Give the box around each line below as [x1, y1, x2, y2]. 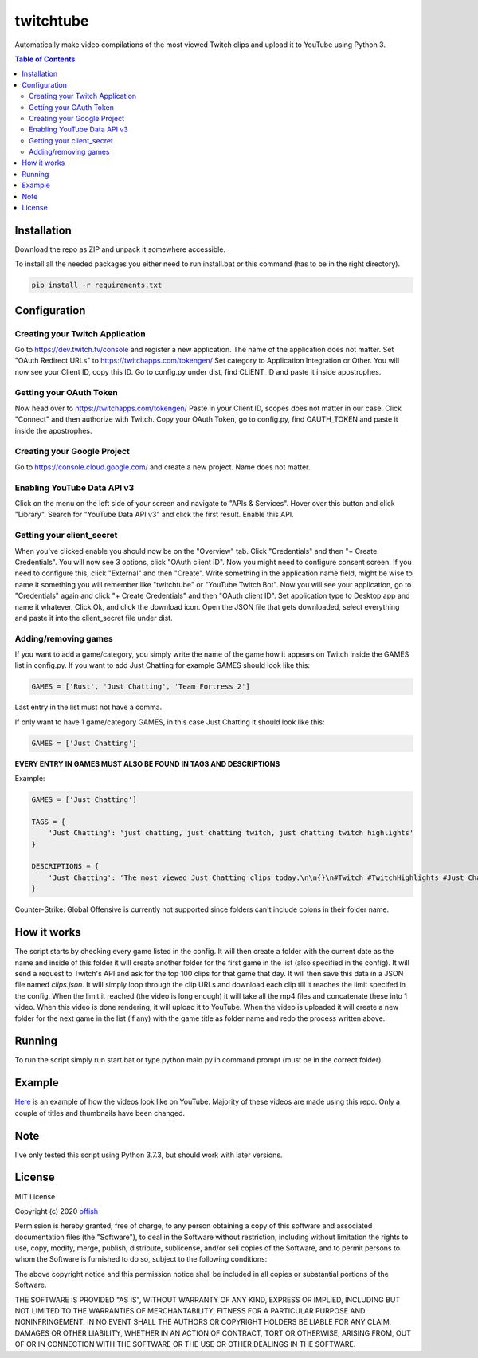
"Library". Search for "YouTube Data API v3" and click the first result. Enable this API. [14, 510, 294, 520]
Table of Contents [14, 54, 76, 64]
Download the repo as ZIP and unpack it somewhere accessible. [14, 244, 226, 254]
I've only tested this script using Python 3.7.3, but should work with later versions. [14, 1150, 283, 1160]
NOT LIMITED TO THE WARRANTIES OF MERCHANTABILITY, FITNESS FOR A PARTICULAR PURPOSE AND [14, 1306, 366, 1316]
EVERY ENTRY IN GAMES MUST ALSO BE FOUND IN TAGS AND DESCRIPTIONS [14, 759, 280, 768]
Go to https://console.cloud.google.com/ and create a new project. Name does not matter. [14, 462, 311, 472]
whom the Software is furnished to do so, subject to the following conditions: [14, 1254, 268, 1264]
